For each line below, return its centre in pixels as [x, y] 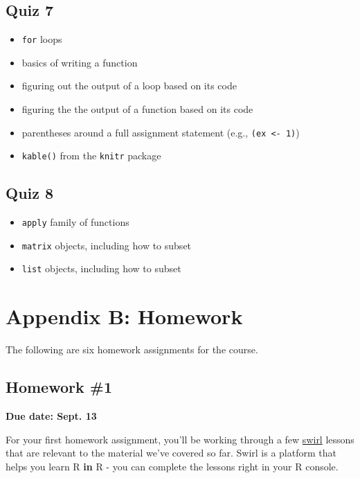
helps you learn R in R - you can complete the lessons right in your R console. [172, 466]
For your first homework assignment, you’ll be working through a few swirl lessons [180, 439]
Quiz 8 [30, 193]
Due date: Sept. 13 [51, 416]
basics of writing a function [80, 62]
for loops [42, 39]
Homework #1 [59, 387]
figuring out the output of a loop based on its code [129, 86]
